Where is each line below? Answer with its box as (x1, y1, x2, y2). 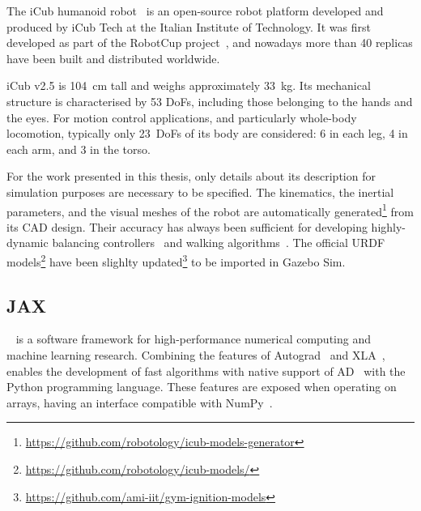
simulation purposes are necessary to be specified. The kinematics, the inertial (6, 183, 394, 200)
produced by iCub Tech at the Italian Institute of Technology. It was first (6, 18, 371, 35)
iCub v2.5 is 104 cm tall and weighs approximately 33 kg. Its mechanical (6, 77, 371, 94)
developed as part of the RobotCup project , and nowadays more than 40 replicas (6, 34, 413, 51)
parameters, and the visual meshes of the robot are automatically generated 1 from (6, 200, 414, 219)
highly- (371, 218, 406, 235)
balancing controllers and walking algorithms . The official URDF (52, 234, 385, 251)
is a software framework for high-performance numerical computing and (15, 330, 371, 347)
